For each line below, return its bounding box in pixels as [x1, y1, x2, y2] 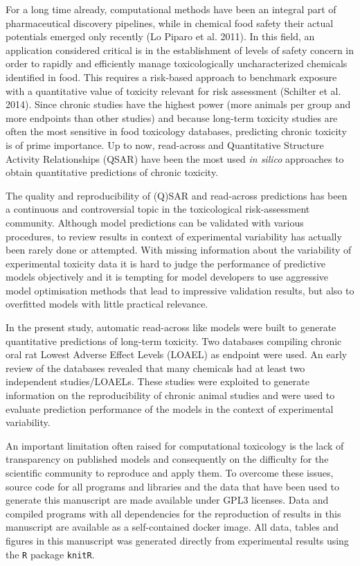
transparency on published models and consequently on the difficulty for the [6, 452, 329, 466]
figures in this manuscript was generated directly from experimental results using [6, 533, 349, 547]
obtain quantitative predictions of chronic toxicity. [6, 165, 219, 179]
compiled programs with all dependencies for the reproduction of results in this [6, 506, 341, 520]
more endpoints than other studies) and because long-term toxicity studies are [6, 110, 338, 125]
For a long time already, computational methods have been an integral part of [6, 2, 336, 16]
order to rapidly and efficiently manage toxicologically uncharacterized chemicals [6, 56, 348, 71]
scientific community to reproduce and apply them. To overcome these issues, [6, 466, 334, 479]
